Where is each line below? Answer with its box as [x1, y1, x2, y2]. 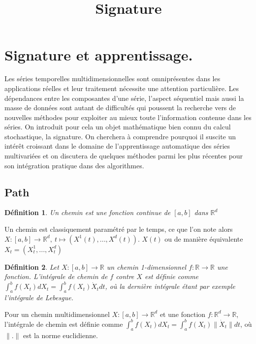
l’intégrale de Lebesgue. [4, 292, 73, 303]
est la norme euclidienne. [23, 330, 98, 340]
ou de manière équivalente [164, 233, 243, 244]
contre [116, 271, 134, 281]
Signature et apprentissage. [4, 45, 193, 65]
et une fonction [160, 309, 206, 319]
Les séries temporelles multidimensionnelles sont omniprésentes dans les [4, 73, 221, 84]
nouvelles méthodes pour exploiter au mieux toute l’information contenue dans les [4, 112, 252, 122]
